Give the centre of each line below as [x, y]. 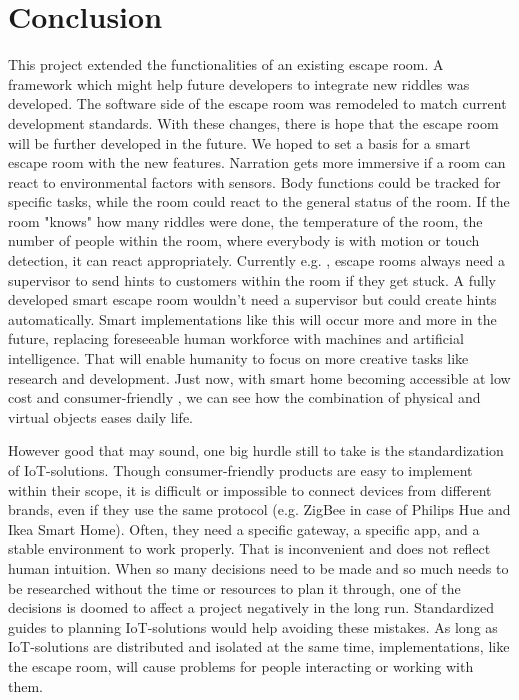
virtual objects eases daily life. [100, 416]
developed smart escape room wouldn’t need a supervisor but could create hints [252, 299]
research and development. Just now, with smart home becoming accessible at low [259, 377]
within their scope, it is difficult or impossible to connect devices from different [250, 489]
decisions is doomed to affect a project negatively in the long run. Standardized [251, 607]
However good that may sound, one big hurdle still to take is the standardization [256, 450]
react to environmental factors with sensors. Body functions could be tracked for [254, 181]
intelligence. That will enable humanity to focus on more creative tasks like [238, 358]
